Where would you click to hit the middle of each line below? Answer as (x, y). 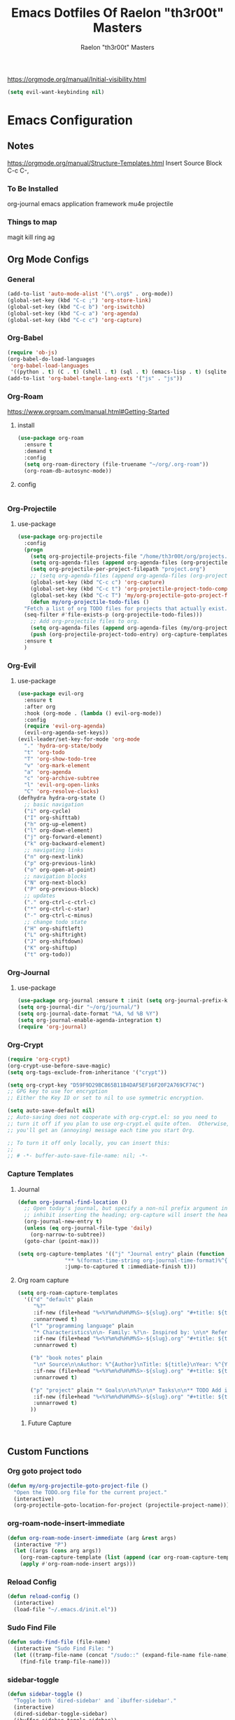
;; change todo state (56, 922)
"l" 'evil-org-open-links (62, 785)
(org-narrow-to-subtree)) (68, 1235)
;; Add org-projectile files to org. (85, 622)
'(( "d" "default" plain (58, 1300)
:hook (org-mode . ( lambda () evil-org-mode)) (93, 713)
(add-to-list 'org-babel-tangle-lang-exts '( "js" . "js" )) (95, 379)
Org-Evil (22, 666)
